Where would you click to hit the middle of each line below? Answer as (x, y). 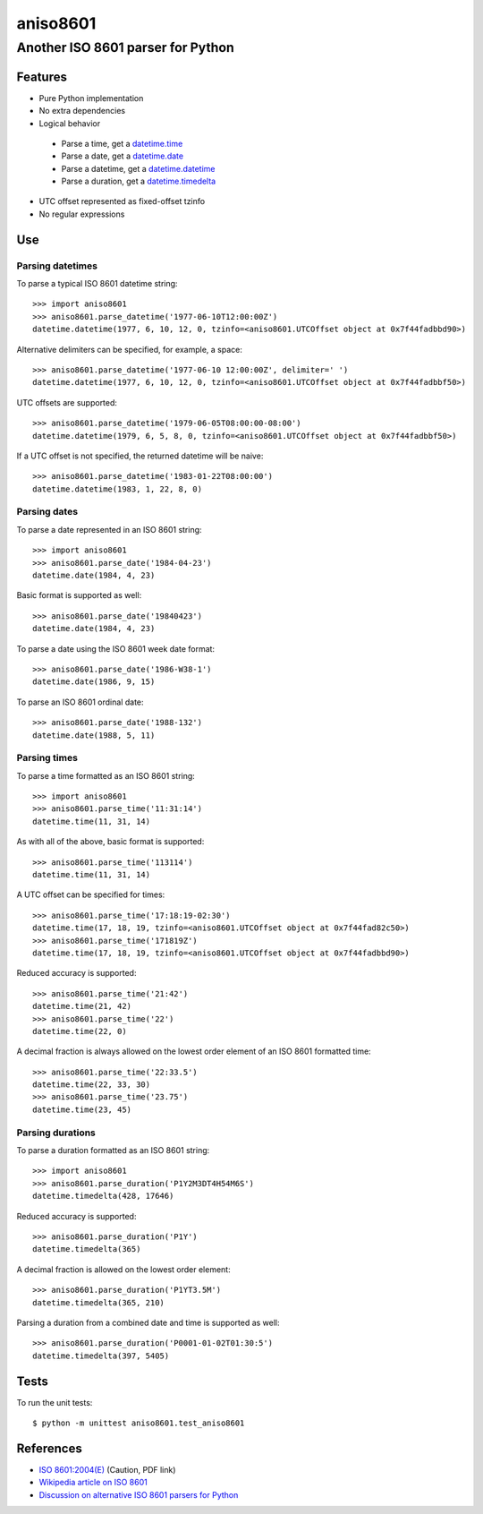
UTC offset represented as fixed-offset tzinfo (122, 201)
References (49, 1448)
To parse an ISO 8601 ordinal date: (80, 702)
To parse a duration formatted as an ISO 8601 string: (113, 1150)
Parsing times (47, 758)
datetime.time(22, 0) (80, 1031)
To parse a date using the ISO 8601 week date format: (115, 648)
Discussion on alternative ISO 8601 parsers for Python (139, 1494)
